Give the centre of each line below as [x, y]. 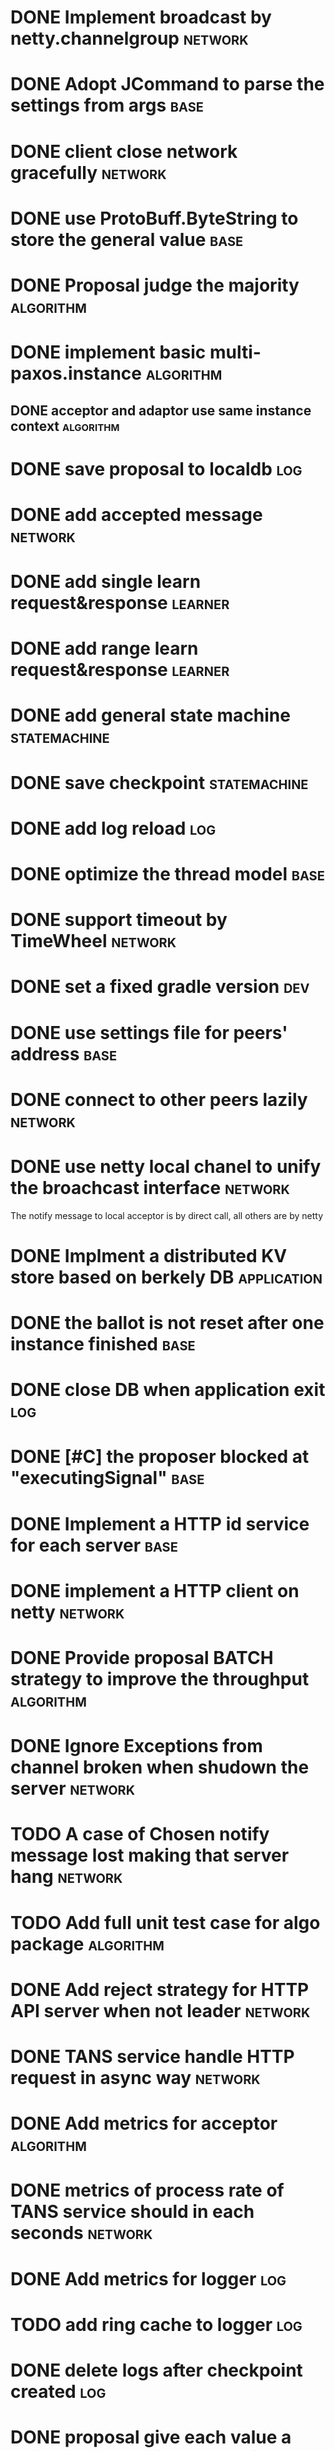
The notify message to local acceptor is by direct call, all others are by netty [166, 1215]
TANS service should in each [132, 2212]
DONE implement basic [108, 352]
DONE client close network [124, 151]
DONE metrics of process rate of [147, 2190]
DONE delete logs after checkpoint [156, 2370]
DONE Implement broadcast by [141, 17]
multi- [235, 352]
